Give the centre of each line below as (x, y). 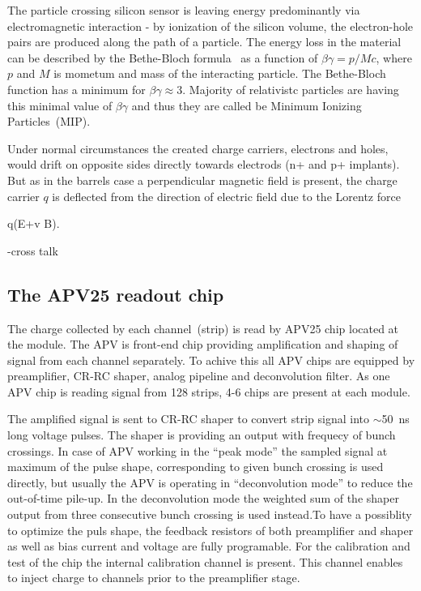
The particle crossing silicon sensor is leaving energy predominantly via (184, 10)
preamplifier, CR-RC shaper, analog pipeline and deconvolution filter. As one (199, 376)
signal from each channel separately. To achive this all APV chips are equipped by (211, 360)
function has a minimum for (77, 89)
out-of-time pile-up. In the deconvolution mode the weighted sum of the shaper (203, 498)
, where (394, 57)
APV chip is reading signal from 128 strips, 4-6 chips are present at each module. (209, 391)
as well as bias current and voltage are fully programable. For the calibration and (209, 546)
